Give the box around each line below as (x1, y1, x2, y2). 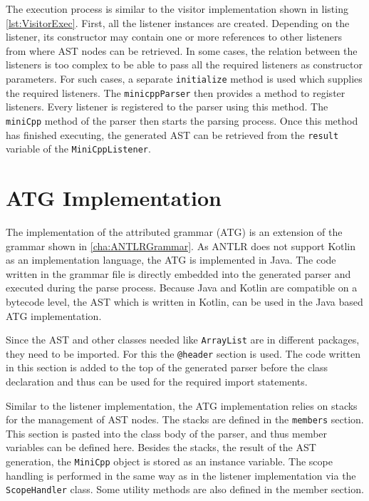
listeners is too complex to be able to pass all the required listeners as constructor (6, 57, 363, 72)
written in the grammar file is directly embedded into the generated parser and (6, 266, 351, 281)
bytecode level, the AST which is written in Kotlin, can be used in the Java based (6, 294, 363, 309)
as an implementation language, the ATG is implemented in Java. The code (6, 252, 336, 267)
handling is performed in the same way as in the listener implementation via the (6, 468, 356, 482)
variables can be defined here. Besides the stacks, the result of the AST (6, 440, 316, 455)
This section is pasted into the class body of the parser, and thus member (6, 425, 328, 440)
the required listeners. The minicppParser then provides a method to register (6, 85, 345, 100)
